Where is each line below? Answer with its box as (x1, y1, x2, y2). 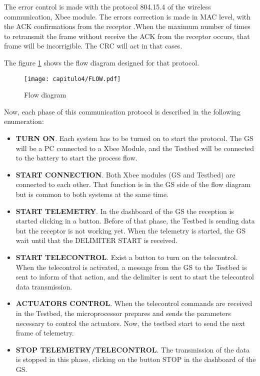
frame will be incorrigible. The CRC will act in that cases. (4, 40, 182, 51)
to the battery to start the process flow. (15, 152, 137, 163)
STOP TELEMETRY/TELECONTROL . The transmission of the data (15, 344, 250, 354)
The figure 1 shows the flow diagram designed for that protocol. (4, 57, 199, 67)
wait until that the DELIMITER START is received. (15, 235, 177, 245)
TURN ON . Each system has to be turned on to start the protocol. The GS (15, 133, 253, 143)
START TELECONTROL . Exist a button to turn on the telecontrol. (15, 251, 238, 262)
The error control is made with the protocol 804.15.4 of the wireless (4, 1, 211, 11)
